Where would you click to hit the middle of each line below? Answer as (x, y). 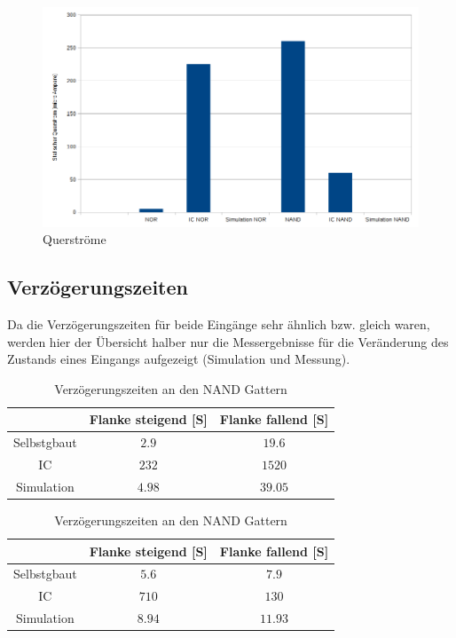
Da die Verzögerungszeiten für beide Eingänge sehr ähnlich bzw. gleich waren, (219, 323)
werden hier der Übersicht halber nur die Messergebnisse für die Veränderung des (228, 341)
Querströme (75, 239)
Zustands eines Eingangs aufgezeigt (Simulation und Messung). (179, 359)
